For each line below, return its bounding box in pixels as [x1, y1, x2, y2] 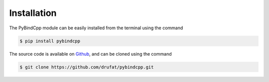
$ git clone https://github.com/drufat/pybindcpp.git [19, 64, 154, 70]
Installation [9, 7, 57, 18]
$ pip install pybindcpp [19, 38, 81, 44]
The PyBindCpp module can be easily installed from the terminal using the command [9, 25, 183, 31]
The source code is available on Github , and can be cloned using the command [9, 51, 172, 57]
